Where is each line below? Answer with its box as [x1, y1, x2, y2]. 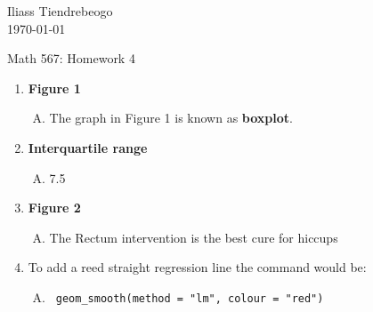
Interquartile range [28, 138, 148, 156]
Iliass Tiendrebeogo [7, 2, 113, 20]
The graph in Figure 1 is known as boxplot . [49, 108, 293, 127]
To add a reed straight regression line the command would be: [28, 258, 367, 276]
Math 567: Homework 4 [7, 49, 135, 68]
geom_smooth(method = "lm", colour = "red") [55, 292, 324, 305]
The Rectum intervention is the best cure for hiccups [49, 228, 338, 246]
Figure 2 [28, 198, 81, 217]
